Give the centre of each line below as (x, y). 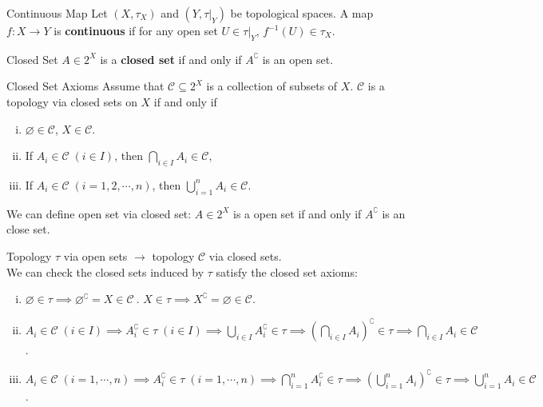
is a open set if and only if (297, 213)
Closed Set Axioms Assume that (85, 86)
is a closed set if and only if (171, 59)
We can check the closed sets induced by (105, 271)
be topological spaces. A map (302, 13)
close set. (28, 229)
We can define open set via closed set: (99, 213)
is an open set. (298, 59)
